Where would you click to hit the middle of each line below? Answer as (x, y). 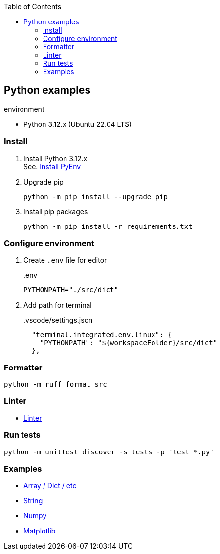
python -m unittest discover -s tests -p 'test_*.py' (109, 452)
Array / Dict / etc (50, 486)
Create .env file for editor (65, 260)
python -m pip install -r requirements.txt (108, 226)
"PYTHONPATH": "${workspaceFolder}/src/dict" (129, 343)
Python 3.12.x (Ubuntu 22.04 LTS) (78, 124)
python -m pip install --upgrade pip (96, 196)
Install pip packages (56, 211)
